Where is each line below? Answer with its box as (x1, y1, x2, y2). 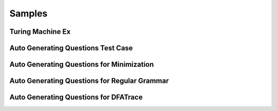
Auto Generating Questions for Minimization (9, 60, 154, 69)
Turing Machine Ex (9, 27, 71, 36)
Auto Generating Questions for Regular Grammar (9, 77, 169, 85)
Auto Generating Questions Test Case (9, 44, 133, 52)
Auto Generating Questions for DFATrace (9, 93, 143, 102)
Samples (9, 8, 48, 19)
